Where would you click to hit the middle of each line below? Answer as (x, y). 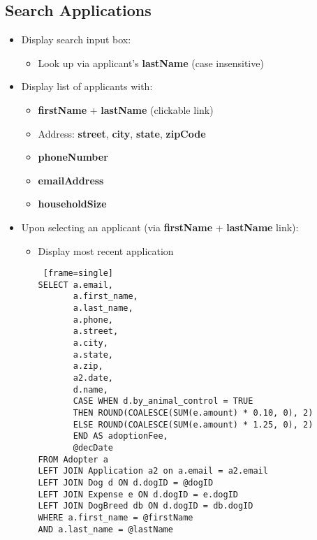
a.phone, (93, 320)
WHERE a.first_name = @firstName (116, 517)
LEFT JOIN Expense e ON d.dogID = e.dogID (138, 494)
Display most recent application (106, 250)
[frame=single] (78, 273)
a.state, (93, 355)
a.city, (90, 343)
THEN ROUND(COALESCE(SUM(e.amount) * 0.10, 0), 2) (193, 413)
